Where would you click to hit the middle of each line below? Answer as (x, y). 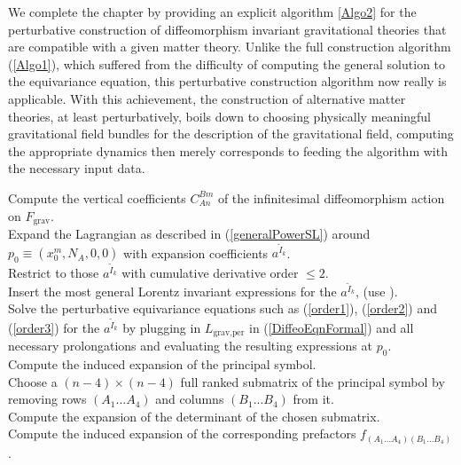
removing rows (47, 399)
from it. (313, 399)
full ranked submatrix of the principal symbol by (313, 381)
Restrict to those (54, 272)
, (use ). (377, 291)
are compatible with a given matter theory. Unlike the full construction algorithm (230, 47)
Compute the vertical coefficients (97, 197)
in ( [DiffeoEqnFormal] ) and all (331, 327)
